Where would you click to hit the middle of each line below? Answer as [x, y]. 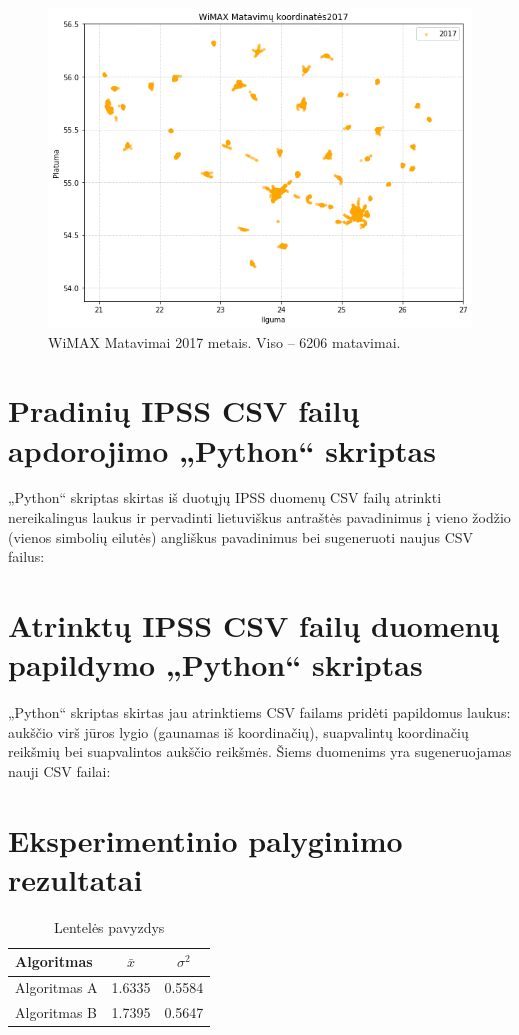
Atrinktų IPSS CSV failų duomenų [254, 625]
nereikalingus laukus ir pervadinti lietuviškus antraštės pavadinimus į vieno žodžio [259, 517]
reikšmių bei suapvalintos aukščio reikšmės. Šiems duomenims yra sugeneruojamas [260, 751]
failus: [26, 556]
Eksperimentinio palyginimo [205, 839]
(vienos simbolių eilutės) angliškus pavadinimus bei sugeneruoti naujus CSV [241, 536]
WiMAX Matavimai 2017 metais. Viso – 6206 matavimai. [224, 341]
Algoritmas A [56, 987]
